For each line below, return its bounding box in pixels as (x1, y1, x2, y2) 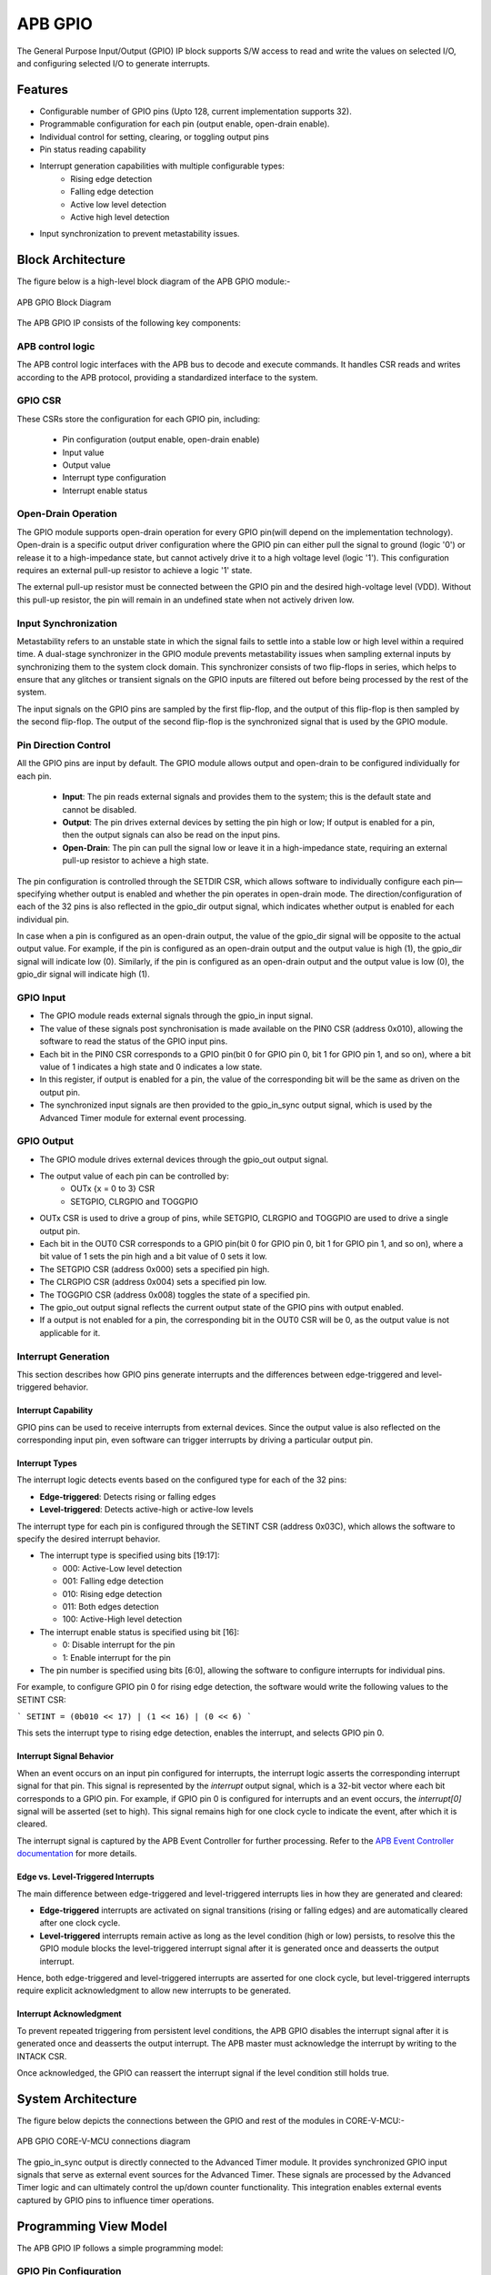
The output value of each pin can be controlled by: (39, 1170, 229, 1182)
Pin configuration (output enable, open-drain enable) (62, 434, 260, 445)
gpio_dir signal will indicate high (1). (16, 969, 150, 980)
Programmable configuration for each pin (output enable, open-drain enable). (39, 118, 330, 129)
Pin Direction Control (16, 739, 111, 752)
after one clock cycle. (39, 1917, 121, 1928)
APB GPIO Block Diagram (16, 297, 112, 308)
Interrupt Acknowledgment (16, 2008, 122, 2019)
